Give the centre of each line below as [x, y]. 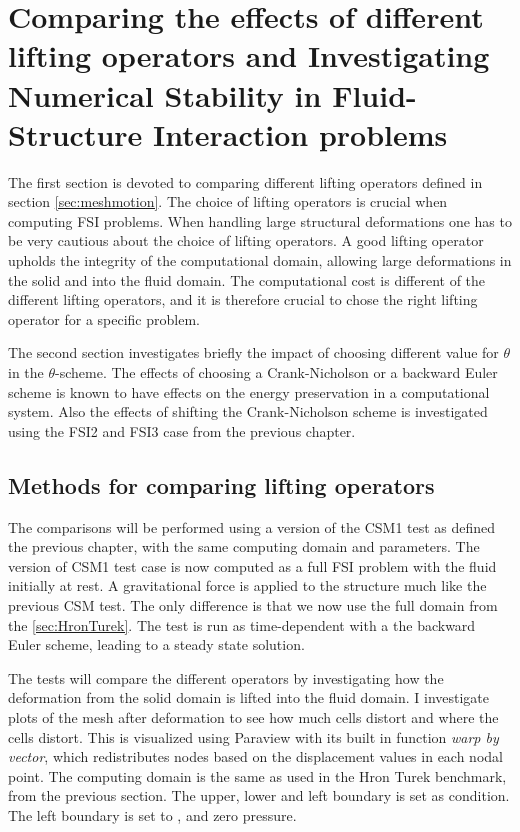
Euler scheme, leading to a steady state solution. [156, 644]
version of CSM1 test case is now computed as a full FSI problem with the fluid [252, 565]
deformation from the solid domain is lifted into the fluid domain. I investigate [249, 697]
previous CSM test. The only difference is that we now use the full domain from [253, 604]
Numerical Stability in [165, 94]
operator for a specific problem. [104, 318]
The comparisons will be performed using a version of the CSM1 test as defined [252, 526]
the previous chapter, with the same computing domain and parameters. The [244, 546]
